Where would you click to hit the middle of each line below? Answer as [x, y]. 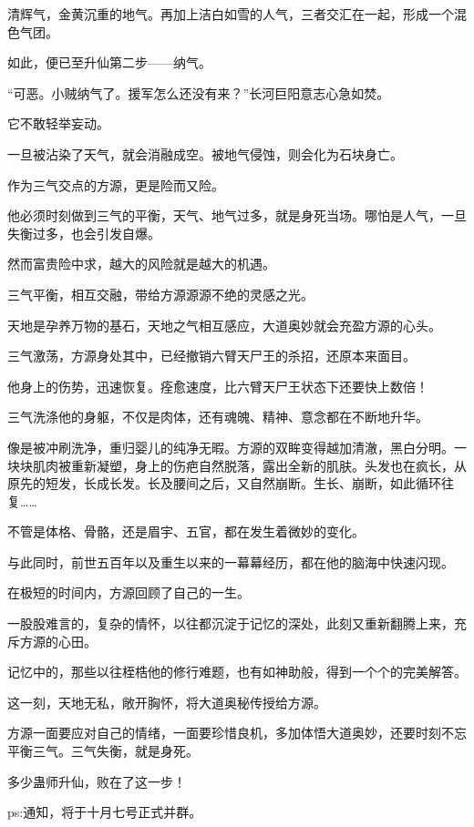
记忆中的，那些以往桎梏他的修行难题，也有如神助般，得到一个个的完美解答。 [237, 672]
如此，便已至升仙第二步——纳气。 [109, 62]
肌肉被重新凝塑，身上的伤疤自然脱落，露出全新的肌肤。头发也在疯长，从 [249, 465]
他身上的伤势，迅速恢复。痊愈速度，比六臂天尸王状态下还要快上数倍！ [218, 386]
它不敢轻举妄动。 [58, 123]
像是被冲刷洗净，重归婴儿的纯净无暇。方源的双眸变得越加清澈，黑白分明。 [231, 447]
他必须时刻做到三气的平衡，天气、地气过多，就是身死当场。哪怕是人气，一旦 [237, 215]
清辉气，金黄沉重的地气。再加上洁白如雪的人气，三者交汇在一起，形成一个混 [237, 14]
